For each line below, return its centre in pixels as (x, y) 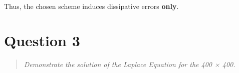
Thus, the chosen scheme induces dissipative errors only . (91, 6)
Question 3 (42, 40)
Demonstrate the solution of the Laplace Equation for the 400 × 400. (130, 64)
